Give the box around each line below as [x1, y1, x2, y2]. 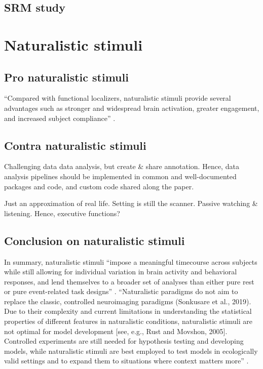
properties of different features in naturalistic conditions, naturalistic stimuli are [4, 316, 252, 326]
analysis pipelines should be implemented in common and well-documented [4, 171, 237, 181]
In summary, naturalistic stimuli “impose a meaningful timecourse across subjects [4, 256, 257, 267]
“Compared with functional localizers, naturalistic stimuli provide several [4, 93, 231, 103]
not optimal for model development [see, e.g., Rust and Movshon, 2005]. [4, 325, 228, 336]
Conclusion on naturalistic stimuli [4, 232, 185, 248]
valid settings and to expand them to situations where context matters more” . [4, 355, 249, 366]
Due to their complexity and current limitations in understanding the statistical [4, 306, 252, 316]
